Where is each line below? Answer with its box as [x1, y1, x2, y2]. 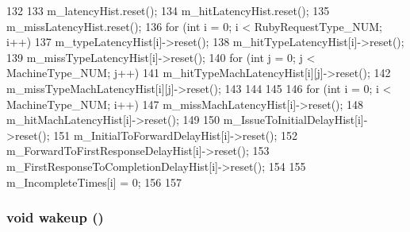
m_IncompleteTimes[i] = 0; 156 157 [6, 173, 182, 190]
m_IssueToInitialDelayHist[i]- [223, 111, 368, 128]
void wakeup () [6, 207, 104, 227]
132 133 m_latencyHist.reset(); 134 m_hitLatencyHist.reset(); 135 [6, 2, 330, 18]
